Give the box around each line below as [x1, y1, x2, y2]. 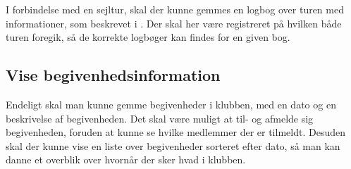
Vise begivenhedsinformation [6, 64, 221, 86]
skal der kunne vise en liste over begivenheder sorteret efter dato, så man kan [6, 138, 340, 153]
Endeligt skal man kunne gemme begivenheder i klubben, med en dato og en [6, 96, 336, 111]
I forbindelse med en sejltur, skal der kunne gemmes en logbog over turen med [6, 2, 344, 16]
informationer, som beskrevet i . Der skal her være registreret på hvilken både [6, 15, 342, 30]
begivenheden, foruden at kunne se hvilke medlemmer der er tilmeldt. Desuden [6, 125, 345, 139]
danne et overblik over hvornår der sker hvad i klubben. [6, 152, 246, 167]
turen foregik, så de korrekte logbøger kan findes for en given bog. [6, 30, 290, 44]
